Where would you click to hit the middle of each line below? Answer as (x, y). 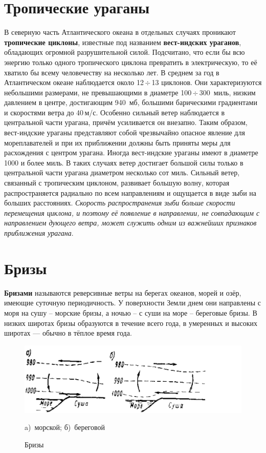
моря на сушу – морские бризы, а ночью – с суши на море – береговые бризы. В (131, 312)
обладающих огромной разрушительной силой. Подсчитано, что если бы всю (125, 52)
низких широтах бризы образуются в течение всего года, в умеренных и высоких (131, 323)
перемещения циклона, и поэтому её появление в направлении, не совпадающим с (132, 212)
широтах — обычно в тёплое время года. (68, 333)
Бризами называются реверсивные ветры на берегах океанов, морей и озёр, (123, 292)
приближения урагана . (39, 233)
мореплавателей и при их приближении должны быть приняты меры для (117, 142)
